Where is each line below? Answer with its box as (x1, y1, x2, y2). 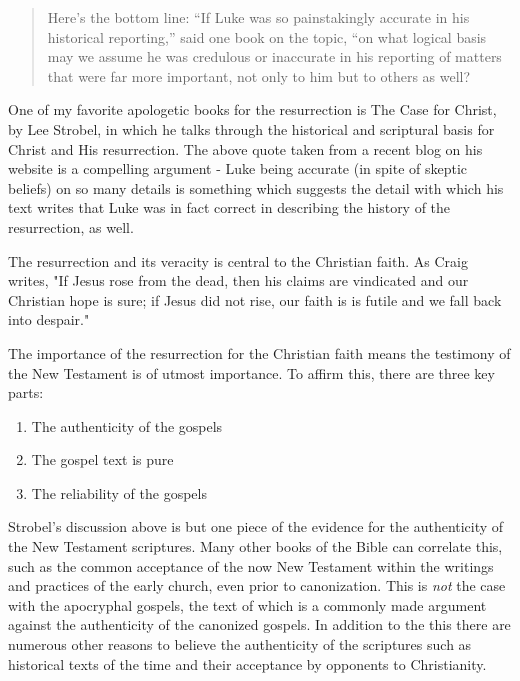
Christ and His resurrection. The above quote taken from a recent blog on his (8, 138, 483, 159)
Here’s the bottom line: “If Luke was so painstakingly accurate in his (47, 7, 470, 27)
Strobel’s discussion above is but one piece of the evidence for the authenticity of (8, 516, 504, 537)
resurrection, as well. (8, 216, 134, 237)
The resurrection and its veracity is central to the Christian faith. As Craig (8, 250, 468, 271)
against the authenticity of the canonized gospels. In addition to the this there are (8, 614, 511, 635)
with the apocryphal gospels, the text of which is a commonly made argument (8, 594, 487, 615)
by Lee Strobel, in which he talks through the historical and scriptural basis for (8, 118, 495, 139)
